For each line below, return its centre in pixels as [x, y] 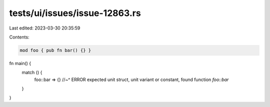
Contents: [19, 37]
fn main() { [20, 63]
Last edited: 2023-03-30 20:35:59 [45, 28]
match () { [32, 72]
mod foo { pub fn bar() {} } [55, 50]
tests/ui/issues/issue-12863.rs [75, 13]
